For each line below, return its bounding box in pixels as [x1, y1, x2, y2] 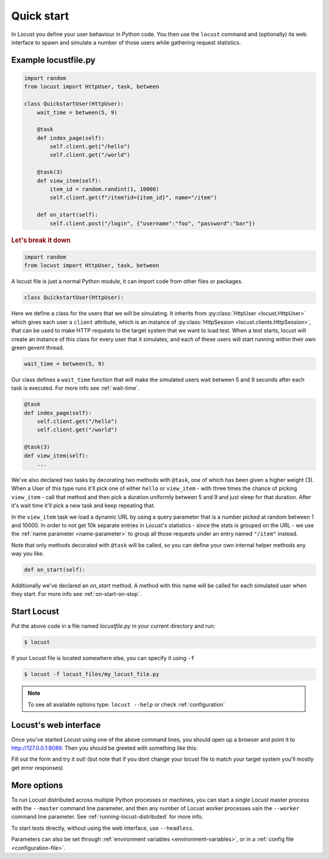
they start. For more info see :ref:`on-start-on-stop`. [11, 591, 141, 598]
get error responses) [11, 764, 63, 771]
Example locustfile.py [11, 55, 96, 65]
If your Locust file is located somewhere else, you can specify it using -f [11, 655, 195, 662]
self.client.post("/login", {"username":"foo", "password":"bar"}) [49, 220, 256, 227]
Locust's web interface [11, 720, 101, 730]
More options [11, 780, 63, 790]
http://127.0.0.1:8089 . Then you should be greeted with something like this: [11, 744, 198, 752]
